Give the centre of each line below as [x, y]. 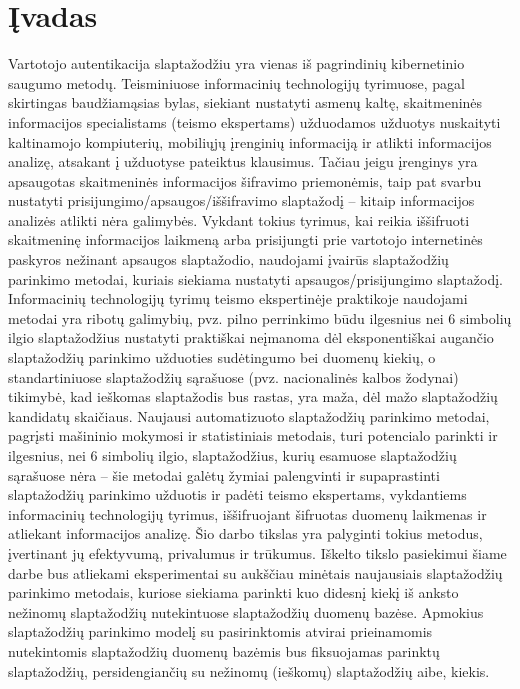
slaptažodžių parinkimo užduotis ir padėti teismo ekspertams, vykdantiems [237, 494]
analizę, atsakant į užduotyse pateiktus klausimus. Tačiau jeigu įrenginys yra [243, 161]
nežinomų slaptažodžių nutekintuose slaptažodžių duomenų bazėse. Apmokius [246, 611]
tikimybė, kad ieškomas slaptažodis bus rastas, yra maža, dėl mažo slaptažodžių [253, 396]
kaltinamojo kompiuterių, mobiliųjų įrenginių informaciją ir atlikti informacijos [250, 141]
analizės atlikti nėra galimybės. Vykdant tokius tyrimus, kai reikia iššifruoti [239, 219]
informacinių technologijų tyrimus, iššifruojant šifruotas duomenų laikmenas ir [247, 513]
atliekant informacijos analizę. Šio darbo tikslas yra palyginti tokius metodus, [245, 533]
